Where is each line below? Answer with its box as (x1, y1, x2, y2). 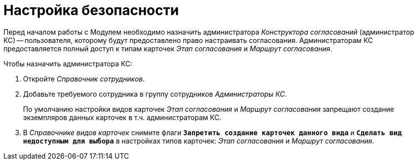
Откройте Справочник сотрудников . (23, 74, 145, 83)
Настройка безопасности (3, 2, 179, 19)
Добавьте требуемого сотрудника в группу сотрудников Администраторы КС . (23, 89, 287, 98)
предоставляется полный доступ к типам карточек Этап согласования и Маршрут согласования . (3, 44, 332, 53)
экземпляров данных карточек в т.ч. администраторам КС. (23, 113, 221, 122)
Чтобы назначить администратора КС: (3, 59, 132, 68)
